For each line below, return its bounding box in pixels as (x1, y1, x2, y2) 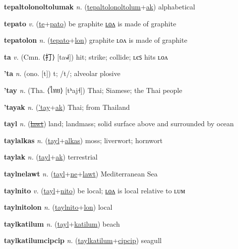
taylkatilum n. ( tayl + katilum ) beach (4, 218, 120, 229)
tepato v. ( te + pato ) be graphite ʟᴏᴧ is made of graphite (4, 18, 177, 28)
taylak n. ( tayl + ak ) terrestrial (4, 152, 98, 162)
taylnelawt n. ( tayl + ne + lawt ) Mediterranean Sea (4, 168, 158, 178)
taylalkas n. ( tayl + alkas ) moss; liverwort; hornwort (4, 135, 163, 145)
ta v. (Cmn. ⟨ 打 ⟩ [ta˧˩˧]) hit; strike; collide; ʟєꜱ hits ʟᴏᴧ (4, 51, 168, 62)
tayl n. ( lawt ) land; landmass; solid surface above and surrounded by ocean (4, 118, 234, 129)
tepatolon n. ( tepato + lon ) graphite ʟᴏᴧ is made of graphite (4, 35, 187, 45)
